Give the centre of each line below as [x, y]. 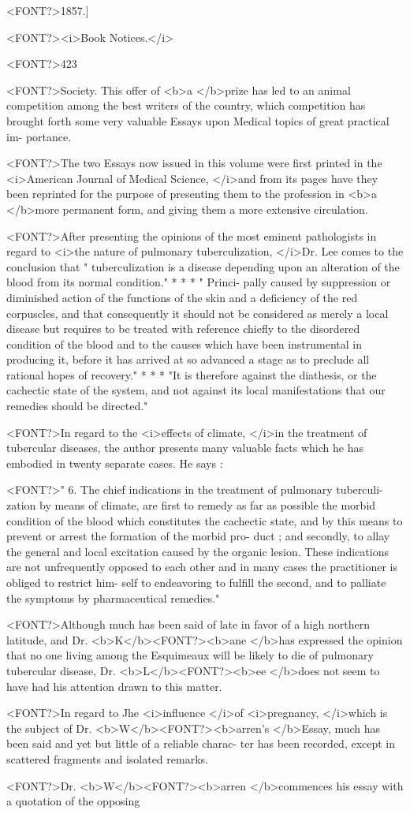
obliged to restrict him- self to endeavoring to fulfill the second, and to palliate [196, 582]
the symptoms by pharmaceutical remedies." [113, 597]
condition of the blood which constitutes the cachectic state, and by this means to [205, 520]
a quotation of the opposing [73, 801]
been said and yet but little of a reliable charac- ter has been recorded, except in [201, 743]
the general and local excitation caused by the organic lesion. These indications [198, 551]
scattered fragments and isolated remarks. [107, 758]
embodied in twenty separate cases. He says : [115, 463]
